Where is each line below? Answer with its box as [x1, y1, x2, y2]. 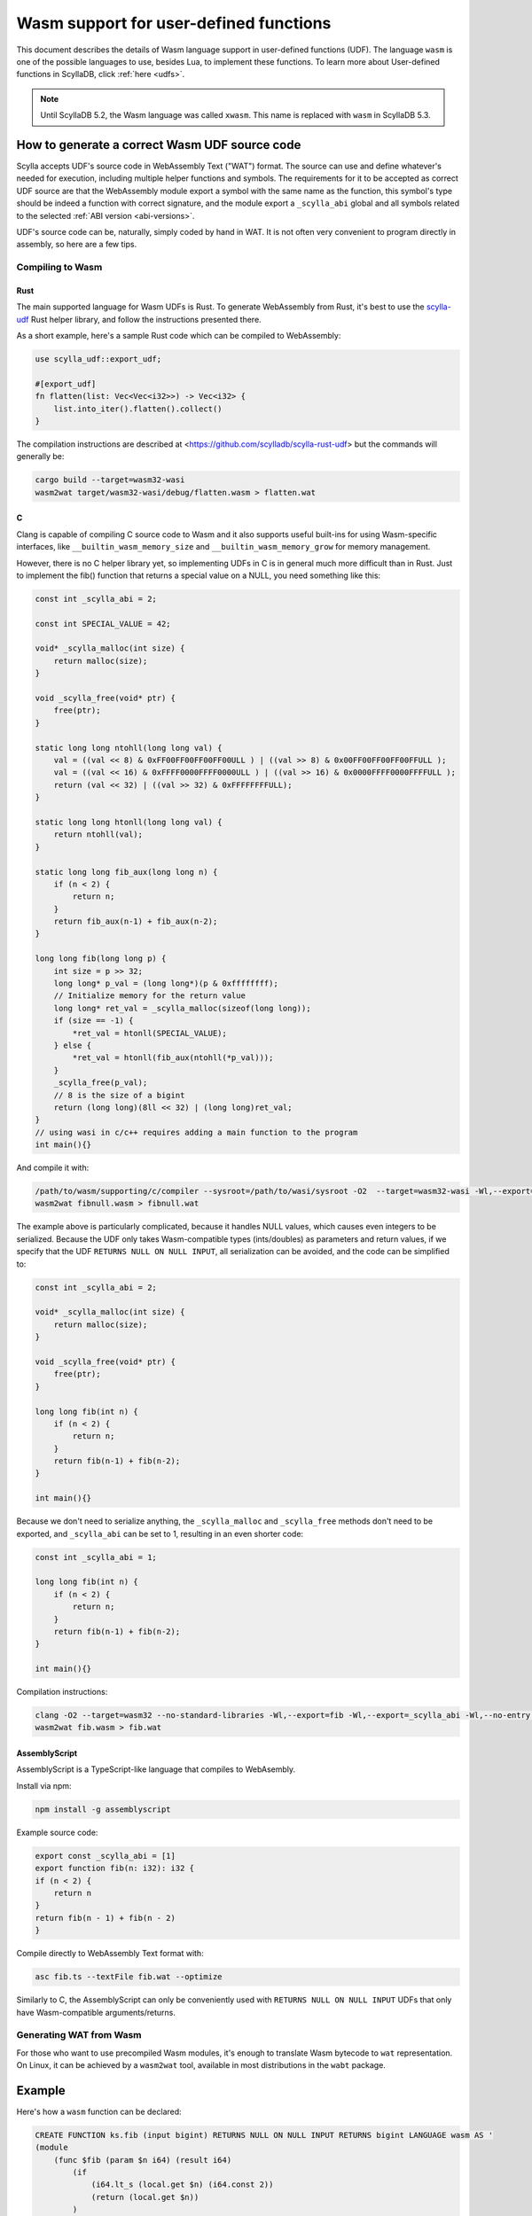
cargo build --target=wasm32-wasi [35, 475, 185, 485]
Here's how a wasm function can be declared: [16, 2106, 182, 2117]
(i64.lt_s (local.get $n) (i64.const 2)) [90, 2180, 274, 2189]
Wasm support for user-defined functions [16, 13, 332, 33]
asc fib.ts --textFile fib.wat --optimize [35, 1972, 223, 1982]
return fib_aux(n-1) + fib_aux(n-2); [53, 917, 218, 926]
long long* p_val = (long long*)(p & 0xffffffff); [53, 979, 278, 988]
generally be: [16, 451, 65, 462]
